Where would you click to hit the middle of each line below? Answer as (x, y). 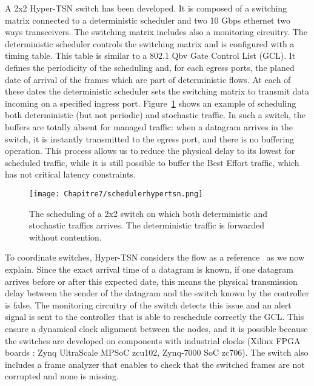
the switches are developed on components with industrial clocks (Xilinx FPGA (153, 340)
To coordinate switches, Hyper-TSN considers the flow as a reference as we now (155, 257)
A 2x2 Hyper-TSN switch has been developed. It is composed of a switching (146, 8)
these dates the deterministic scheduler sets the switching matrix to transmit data (157, 91)
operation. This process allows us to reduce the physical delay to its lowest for (150, 151)
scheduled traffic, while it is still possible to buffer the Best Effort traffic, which (152, 162)
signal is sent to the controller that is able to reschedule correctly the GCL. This (155, 317)
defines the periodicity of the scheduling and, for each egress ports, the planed (150, 67)
